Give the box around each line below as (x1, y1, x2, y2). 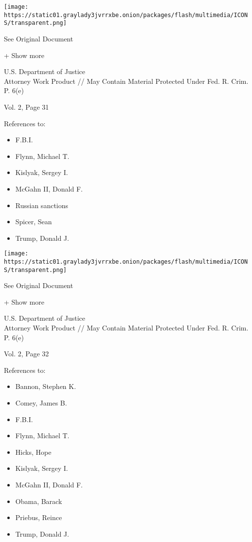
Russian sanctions (15, 200, 69, 210)
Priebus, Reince (15, 512, 62, 523)
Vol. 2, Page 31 (4, 101, 49, 112)
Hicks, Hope (15, 446, 52, 457)
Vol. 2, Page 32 (4, 348, 49, 359)
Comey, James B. (15, 398, 67, 407)
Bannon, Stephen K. (15, 381, 76, 391)
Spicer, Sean (15, 216, 52, 227)
